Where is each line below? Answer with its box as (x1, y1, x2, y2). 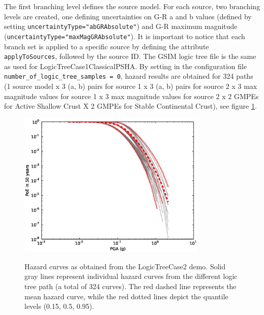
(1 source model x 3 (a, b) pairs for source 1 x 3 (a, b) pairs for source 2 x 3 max (4, 81, 257, 91)
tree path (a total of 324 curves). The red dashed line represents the (24, 280, 237, 291)
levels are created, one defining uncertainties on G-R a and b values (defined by (4, 11, 252, 21)
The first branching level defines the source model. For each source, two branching (4, 1, 260, 11)
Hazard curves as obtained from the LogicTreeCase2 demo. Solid (24, 261, 226, 271)
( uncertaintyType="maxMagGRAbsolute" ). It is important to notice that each (4, 30, 245, 41)
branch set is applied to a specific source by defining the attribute (4, 41, 209, 51)
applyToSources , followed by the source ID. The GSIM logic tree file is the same (4, 51, 256, 61)
